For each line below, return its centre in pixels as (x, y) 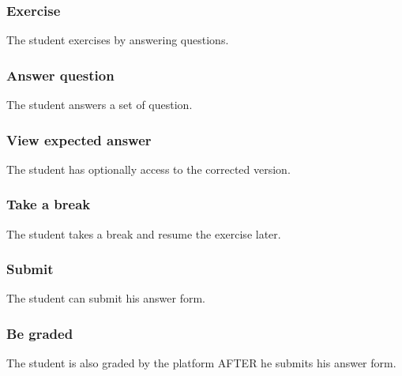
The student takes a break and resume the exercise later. (144, 233)
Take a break (49, 204)
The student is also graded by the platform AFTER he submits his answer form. (201, 363)
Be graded (40, 333)
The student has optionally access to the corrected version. (148, 169)
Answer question (60, 75)
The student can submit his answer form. (106, 298)
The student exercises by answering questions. (118, 40)
